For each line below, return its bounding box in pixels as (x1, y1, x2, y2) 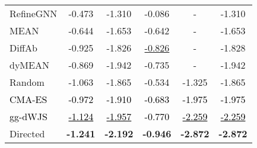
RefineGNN (9, 7, 58, 20)
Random (9, 75, 45, 89)
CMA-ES (9, 92, 47, 106)
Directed (9, 127, 45, 140)
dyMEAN (9, 58, 49, 72)
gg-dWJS (9, 110, 47, 123)
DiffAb (9, 41, 37, 54)
